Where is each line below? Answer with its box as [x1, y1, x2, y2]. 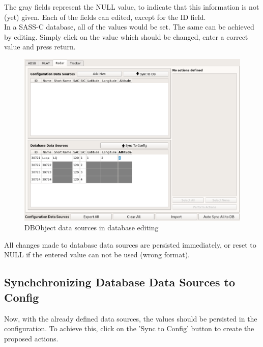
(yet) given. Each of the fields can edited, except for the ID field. [4, 11, 206, 22]
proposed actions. [4, 333, 59, 343]
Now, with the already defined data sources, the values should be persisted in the [4, 313, 257, 324]
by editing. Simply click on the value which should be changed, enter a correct [4, 31, 248, 42]
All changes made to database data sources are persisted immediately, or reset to [4, 239, 256, 250]
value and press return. [4, 41, 76, 52]
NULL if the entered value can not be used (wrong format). [4, 249, 190, 260]
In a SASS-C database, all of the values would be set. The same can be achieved [4, 21, 254, 32]
